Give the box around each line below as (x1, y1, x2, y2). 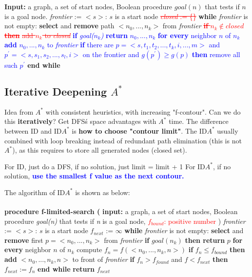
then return (185, 235, 225, 245)
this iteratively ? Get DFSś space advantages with (4, 116, 156, 126)
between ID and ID (4, 125, 62, 136)
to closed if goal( (44, 30, 94, 40)
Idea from (4, 106, 34, 117)
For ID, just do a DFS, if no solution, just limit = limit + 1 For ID (4, 161, 205, 171)
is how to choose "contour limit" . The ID (72, 125, 207, 136)
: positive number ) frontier (164, 216, 246, 226)
